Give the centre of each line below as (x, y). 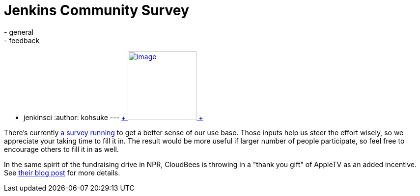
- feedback (22, 40)
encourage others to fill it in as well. (61, 149)
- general (19, 32)
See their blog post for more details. (62, 172)
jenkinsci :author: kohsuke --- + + (113, 117)
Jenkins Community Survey (97, 10)
